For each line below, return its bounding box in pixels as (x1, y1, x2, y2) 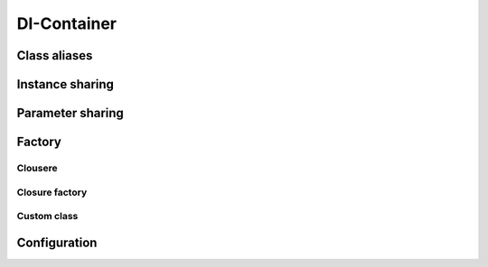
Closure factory (16, 186, 88, 198)
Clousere (16, 161, 58, 174)
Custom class (16, 210, 79, 223)
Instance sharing (16, 77, 115, 92)
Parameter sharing (16, 106, 124, 121)
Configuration (16, 235, 98, 250)
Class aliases (16, 48, 93, 63)
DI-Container (16, 14, 117, 33)
